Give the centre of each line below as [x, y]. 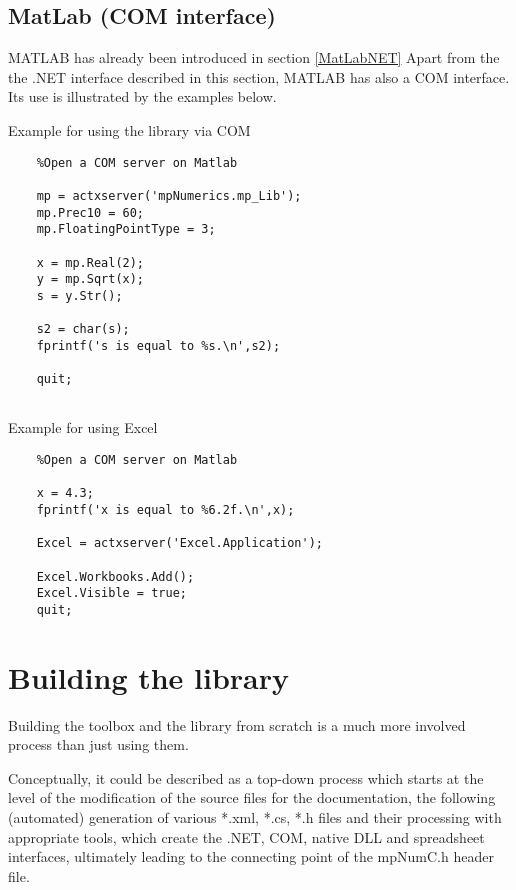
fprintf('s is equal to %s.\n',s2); [158, 345]
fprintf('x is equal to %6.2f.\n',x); [165, 509]
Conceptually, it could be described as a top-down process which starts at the [246, 777]
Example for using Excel [83, 427]
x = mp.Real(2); [90, 262]
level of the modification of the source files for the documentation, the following [252, 797]
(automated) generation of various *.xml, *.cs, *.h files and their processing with [255, 817]
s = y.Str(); [79, 295]
